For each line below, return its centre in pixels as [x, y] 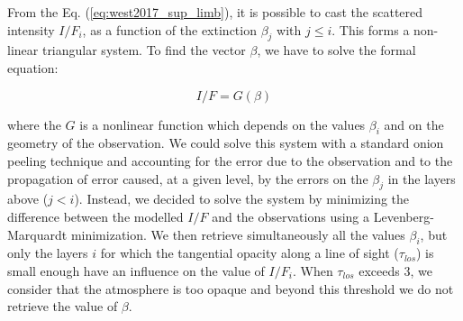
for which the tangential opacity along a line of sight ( [250, 253]
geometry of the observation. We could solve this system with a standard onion [226, 143]
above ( [28, 199]
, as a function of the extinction [169, 29]
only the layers [48, 253]
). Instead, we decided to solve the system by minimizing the [242, 199]
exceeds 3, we [395, 270]
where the [34, 124]
